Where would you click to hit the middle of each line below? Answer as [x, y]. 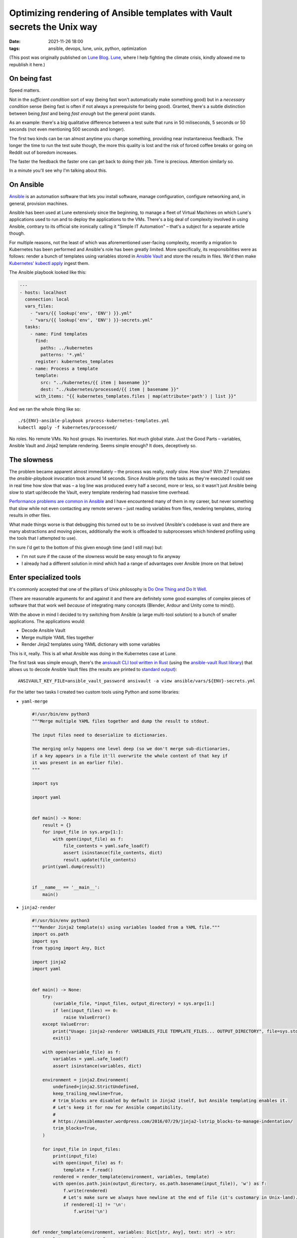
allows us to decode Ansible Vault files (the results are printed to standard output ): [93, 670]
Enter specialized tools [45, 578]
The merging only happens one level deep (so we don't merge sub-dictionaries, [131, 749]
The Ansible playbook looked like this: [48, 272]
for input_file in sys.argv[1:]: [83, 832]
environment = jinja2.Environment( [85, 1080]
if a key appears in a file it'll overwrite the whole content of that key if [130, 756]
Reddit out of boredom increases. [43, 152]
